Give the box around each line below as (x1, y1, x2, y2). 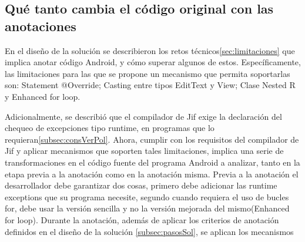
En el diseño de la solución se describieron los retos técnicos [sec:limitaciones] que (5, 44, 295, 56)
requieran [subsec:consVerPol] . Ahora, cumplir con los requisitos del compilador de (5, 133, 299, 145)
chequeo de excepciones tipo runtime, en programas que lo (5, 122, 214, 134)
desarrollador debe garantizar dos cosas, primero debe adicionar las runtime (5, 179, 277, 191)
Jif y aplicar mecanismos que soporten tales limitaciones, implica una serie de (5, 144, 284, 157)
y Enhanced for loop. (5, 90, 81, 102)
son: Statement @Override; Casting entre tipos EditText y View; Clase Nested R (5, 79, 296, 91)
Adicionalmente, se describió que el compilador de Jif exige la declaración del (5, 110, 282, 122)
